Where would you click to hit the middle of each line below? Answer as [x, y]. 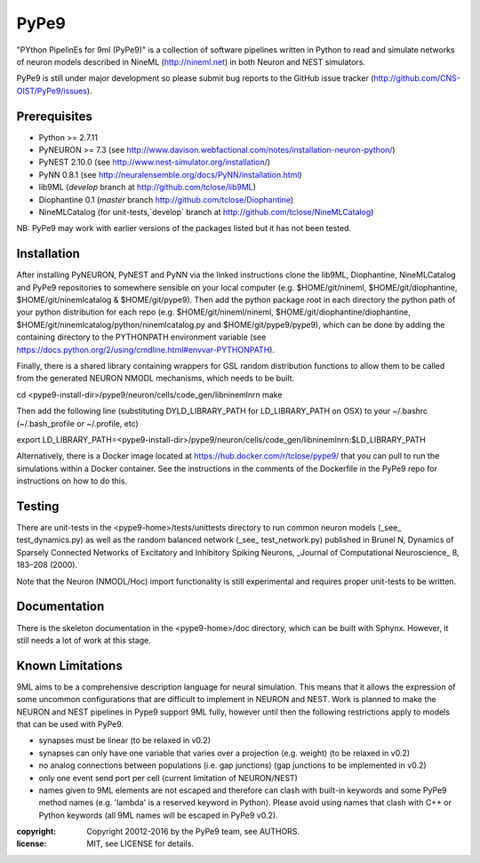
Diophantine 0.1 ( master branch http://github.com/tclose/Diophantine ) [166, 199]
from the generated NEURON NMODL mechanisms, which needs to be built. [156, 379]
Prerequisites [54, 116]
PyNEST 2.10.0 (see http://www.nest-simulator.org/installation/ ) [155, 162]
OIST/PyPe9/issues [52, 91]
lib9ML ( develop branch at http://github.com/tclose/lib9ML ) [148, 188]
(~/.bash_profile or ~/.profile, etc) [78, 423]
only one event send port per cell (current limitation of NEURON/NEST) [168, 778]
